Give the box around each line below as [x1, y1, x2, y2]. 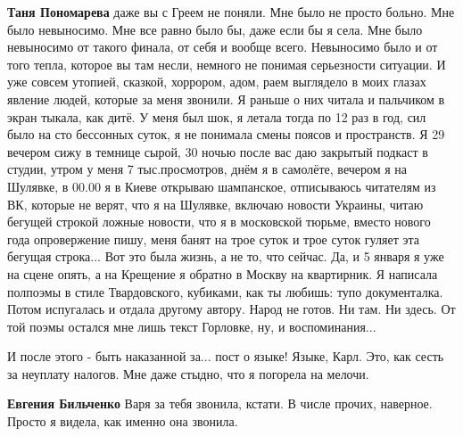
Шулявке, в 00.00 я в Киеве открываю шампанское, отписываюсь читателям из [7, 177, 436, 195]
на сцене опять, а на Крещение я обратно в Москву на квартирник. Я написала [7, 264, 438, 283]
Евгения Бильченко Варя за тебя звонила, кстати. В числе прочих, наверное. [7, 394, 433, 413]
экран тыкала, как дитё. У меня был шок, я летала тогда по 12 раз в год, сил [7, 107, 426, 126]
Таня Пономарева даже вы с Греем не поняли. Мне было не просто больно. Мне [7, 3, 455, 21]
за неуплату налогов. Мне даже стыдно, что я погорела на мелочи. [7, 364, 369, 383]
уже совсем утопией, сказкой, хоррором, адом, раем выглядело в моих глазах [7, 72, 426, 91]
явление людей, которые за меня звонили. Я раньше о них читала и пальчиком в [7, 89, 445, 108]
